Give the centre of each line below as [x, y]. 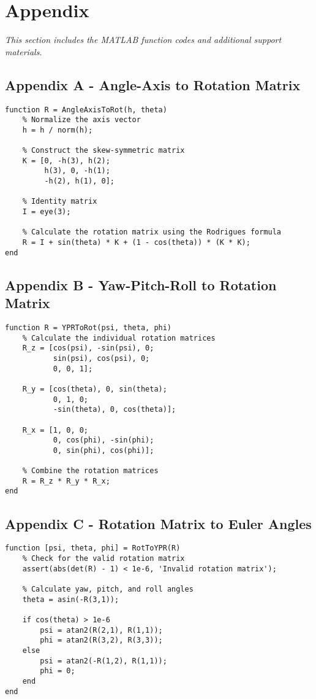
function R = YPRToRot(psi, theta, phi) [88, 327]
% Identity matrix [60, 202]
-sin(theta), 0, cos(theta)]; [115, 410]
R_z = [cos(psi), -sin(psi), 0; [88, 348]
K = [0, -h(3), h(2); [66, 160]
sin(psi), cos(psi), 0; [101, 358]
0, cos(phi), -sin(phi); [103, 440]
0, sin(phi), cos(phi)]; [103, 450]
